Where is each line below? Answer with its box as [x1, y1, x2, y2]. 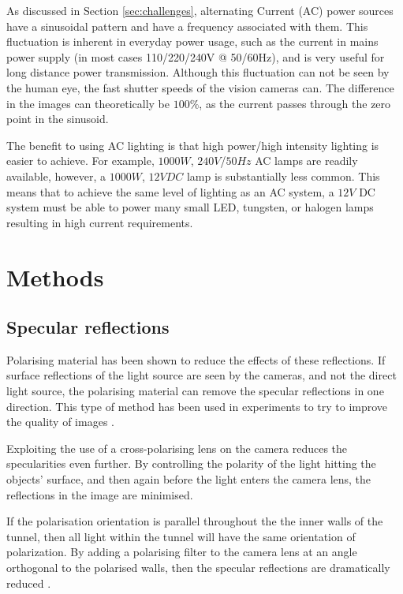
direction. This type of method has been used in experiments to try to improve [6, 398, 388, 414]
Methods [6, 260, 104, 293]
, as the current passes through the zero [199, 95, 391, 111]
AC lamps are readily [255, 152, 358, 169]
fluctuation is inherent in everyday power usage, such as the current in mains [6, 33, 379, 50]
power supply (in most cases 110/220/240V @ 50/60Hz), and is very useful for [6, 48, 385, 65]
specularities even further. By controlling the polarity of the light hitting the [6, 455, 376, 472]
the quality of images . [6, 413, 114, 430]
